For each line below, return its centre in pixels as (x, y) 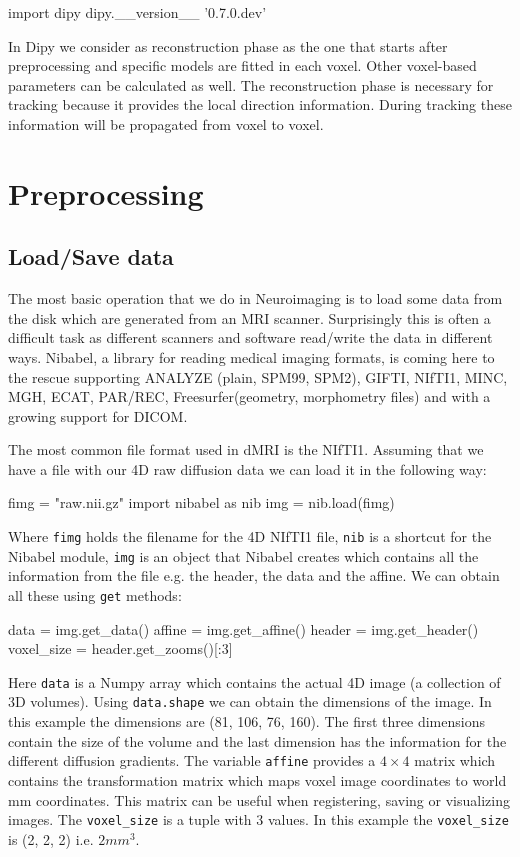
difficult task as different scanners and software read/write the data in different (250, 337)
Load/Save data (91, 256)
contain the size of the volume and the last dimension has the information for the (257, 740)
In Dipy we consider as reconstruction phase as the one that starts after (228, 45)
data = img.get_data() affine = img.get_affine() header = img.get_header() (243, 628)
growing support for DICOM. (98, 415)
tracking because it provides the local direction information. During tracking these (260, 104)
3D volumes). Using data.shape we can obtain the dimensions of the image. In (250, 701)
